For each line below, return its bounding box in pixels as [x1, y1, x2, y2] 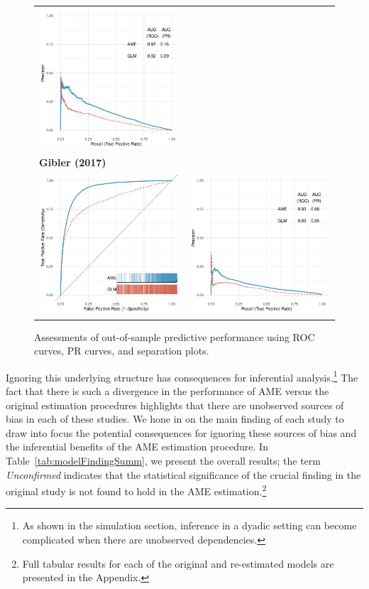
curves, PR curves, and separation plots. [34, 343, 209, 358]
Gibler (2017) [39, 154, 106, 169]
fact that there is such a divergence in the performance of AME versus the [6, 383, 329, 398]
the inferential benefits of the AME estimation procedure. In [6, 439, 268, 454]
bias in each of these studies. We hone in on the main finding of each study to [6, 411, 344, 426]
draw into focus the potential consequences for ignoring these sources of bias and [6, 425, 357, 440]
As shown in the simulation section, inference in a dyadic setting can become [22, 518, 357, 533]
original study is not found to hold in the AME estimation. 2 [6, 482, 267, 498]
